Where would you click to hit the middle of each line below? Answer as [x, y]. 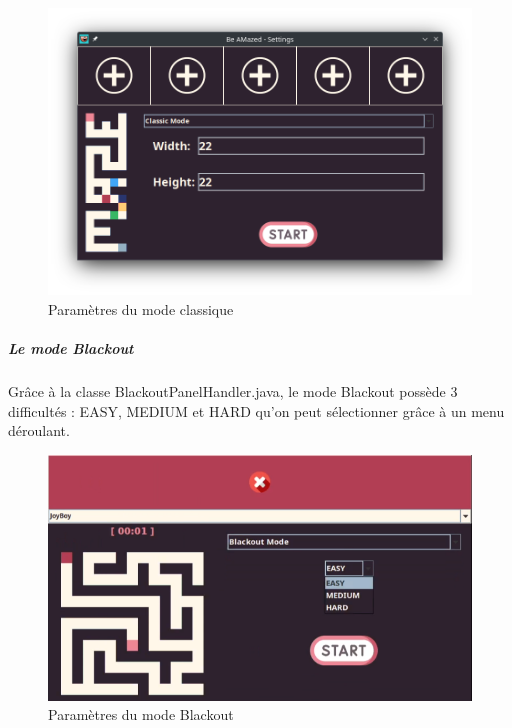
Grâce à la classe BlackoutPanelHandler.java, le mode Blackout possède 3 [233, 390]
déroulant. [39, 430]
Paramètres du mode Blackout [141, 714]
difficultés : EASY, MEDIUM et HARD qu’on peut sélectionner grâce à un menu [256, 410]
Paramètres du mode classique [141, 308]
